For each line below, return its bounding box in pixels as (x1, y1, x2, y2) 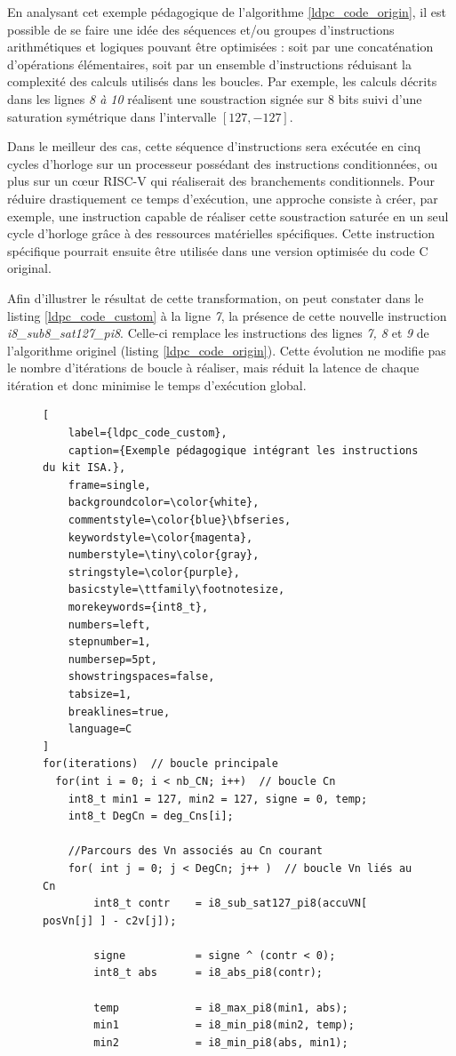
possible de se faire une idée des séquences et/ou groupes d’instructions (7, 20, 395, 38)
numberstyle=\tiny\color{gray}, (68, 548, 260, 562)
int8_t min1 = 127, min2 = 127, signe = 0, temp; (68, 792, 368, 805)
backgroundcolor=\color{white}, (68, 496, 260, 509)
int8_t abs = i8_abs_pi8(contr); (93, 966, 323, 980)
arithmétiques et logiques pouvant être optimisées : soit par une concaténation (7, 37, 434, 56)
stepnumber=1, (68, 636, 151, 649)
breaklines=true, (68, 705, 171, 718)
